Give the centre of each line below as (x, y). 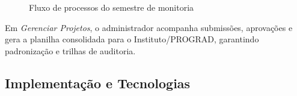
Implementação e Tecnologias (98, 83)
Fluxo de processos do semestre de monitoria (112, 7)
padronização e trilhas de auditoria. (70, 50)
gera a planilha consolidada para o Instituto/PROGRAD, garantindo (132, 39)
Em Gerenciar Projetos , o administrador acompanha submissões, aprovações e (149, 27)
